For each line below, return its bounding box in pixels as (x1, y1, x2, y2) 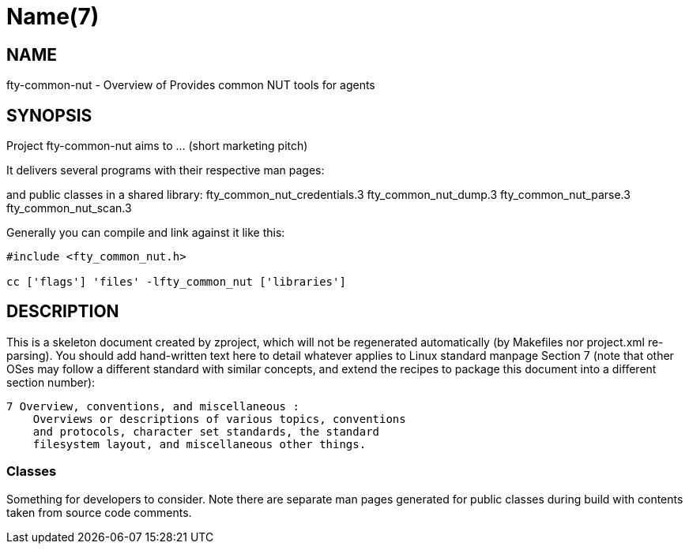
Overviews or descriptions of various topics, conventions (32, 412, 406, 425)
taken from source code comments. (6, 505, 192, 519)
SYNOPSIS (6, 105, 92, 125)
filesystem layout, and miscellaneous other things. (32, 437, 367, 451)
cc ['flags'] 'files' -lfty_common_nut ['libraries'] (6, 275, 346, 289)
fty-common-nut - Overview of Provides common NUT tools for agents (6, 78, 375, 92)
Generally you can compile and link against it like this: (6, 226, 285, 240)
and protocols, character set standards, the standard (32, 425, 380, 438)
